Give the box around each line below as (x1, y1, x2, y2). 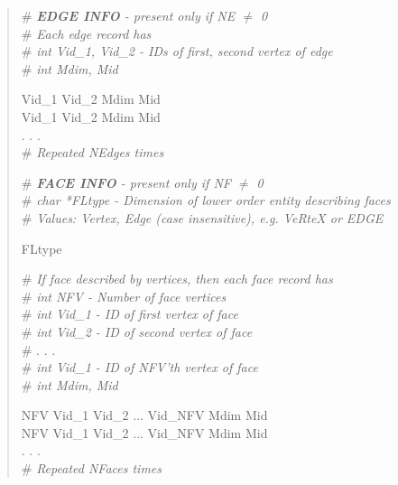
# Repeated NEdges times (21, 143, 164, 162)
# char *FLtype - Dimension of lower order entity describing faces (21, 191, 391, 210)
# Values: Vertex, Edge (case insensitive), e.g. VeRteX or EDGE (21, 208, 384, 227)
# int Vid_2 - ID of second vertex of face (21, 322, 253, 340)
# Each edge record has (21, 23, 152, 42)
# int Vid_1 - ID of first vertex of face (21, 304, 238, 323)
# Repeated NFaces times (21, 459, 162, 478)
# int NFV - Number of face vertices (21, 286, 227, 305)
